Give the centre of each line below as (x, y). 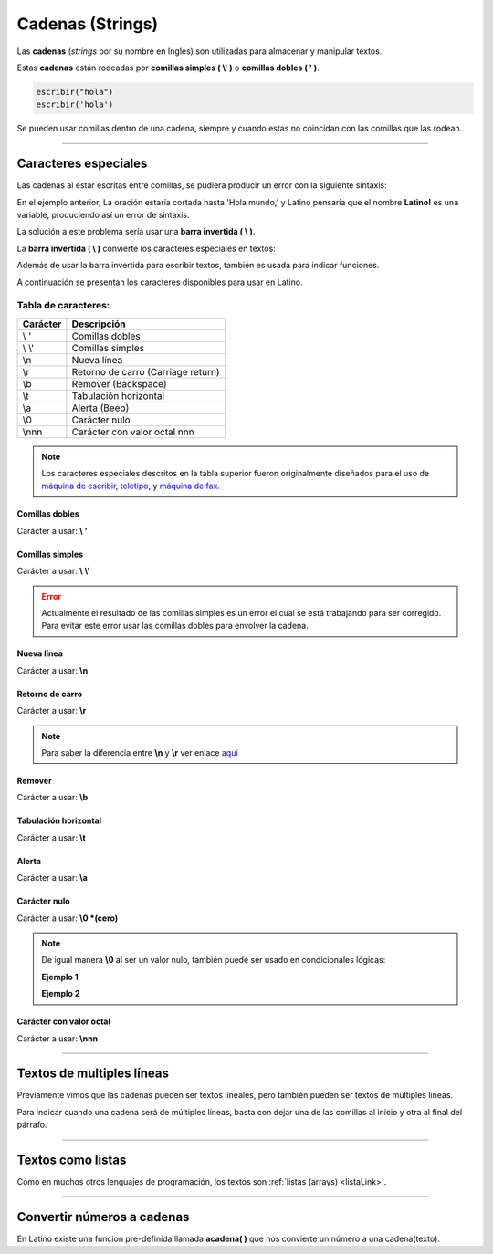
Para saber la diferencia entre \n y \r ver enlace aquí (140, 752)
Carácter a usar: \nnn (58, 1038)
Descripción (99, 324)
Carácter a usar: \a (52, 878)
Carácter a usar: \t (51, 837)
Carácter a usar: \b (52, 798)
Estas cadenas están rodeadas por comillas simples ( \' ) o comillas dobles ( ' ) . (168, 68)
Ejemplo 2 (61, 994)
